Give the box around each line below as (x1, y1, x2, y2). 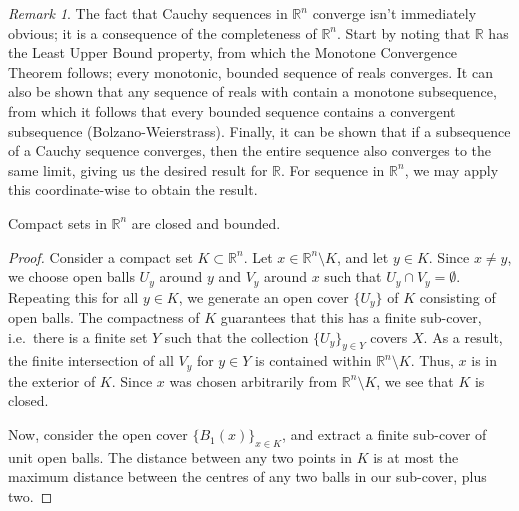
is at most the (373, 446, 459, 467)
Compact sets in (8, 212, 107, 233)
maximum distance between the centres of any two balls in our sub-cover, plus (8, 466, 487, 487)
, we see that (376, 370, 454, 391)
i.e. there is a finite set (8, 326, 148, 347)
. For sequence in (281, 159, 385, 180)
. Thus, (410, 350, 454, 371)
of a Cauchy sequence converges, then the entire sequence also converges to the (8, 140, 492, 161)
